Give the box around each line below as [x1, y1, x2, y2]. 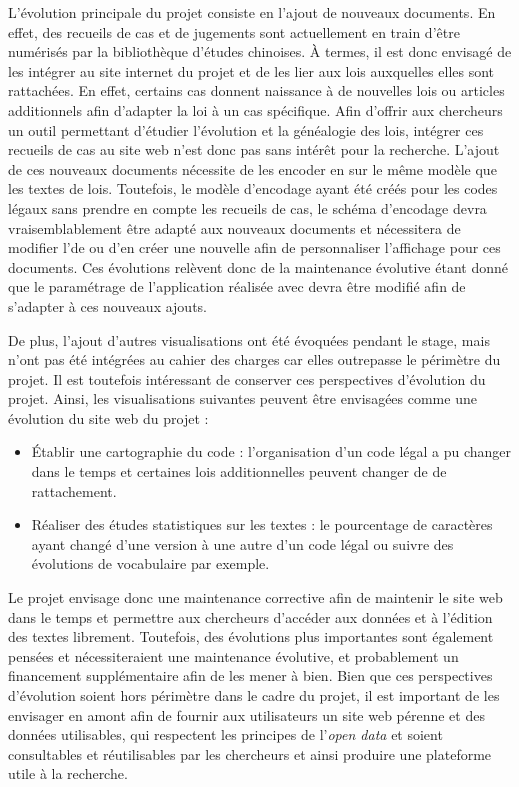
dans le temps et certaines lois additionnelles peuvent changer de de [31, 461, 447, 482]
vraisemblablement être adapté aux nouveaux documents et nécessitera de [8, 217, 461, 238]
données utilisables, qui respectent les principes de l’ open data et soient [8, 724, 443, 745]
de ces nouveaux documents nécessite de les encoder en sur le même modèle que [8, 158, 497, 179]
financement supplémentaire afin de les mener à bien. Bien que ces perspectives [8, 665, 493, 686]
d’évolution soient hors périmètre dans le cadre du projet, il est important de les [8, 685, 500, 705]
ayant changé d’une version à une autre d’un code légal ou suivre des [31, 533, 454, 554]
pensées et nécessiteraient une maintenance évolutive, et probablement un [8, 645, 459, 666]
